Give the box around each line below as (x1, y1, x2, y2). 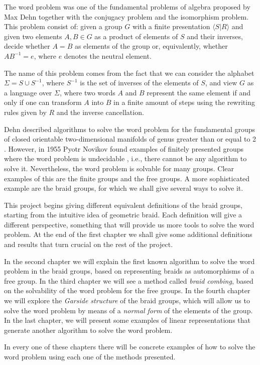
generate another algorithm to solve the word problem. (4, 324, 173, 335)
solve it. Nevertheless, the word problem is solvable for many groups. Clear (4, 163, 234, 173)
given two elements (4, 31, 62, 41)
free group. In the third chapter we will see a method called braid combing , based (4, 275, 253, 286)
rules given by (4, 106, 47, 117)
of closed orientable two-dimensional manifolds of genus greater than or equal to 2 (4, 134, 256, 144)
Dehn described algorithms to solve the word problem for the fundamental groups (4, 124, 255, 134)
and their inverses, (187, 31, 243, 41)
